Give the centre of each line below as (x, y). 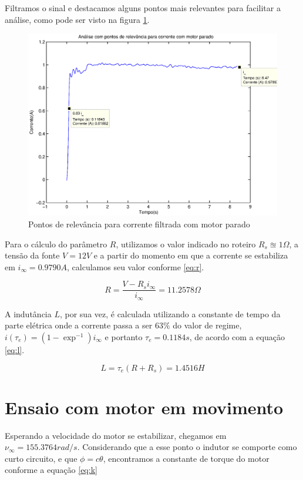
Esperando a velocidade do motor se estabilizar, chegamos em (116, 435)
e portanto (124, 336)
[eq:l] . (15, 349)
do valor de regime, (207, 325)
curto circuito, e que (41, 458)
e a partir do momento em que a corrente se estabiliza (191, 255)
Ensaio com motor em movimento (144, 407)
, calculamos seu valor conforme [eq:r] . (136, 266)
